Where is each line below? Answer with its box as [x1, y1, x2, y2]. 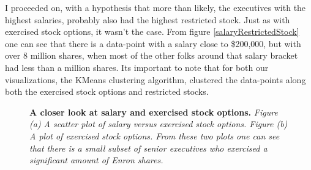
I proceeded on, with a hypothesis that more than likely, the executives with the [5, 1, 306, 13]
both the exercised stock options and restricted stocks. [5, 85, 209, 98]
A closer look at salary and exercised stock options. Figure [29, 105, 278, 118]
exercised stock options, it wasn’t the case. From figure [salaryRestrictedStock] [5, 25, 299, 38]
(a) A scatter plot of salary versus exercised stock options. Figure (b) [29, 117, 288, 130]
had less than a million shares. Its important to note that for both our [5, 61, 269, 73]
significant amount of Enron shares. [29, 153, 163, 166]
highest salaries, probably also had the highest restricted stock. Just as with [5, 13, 290, 26]
